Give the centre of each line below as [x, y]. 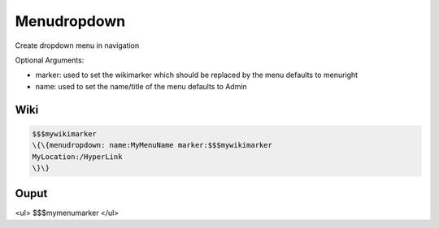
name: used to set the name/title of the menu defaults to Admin [141, 86]
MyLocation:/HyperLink [77, 157]
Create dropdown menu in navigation [77, 45]
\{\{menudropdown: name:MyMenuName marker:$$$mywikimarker [152, 145]
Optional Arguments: [50, 60]
